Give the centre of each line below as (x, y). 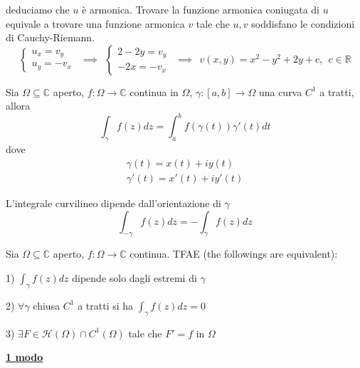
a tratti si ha (106, 305)
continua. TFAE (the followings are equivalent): (234, 254)
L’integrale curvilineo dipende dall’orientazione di (113, 203)
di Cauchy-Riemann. (51, 37)
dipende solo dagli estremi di (134, 277)
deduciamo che (38, 9)
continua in (154, 91)
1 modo (25, 357)
